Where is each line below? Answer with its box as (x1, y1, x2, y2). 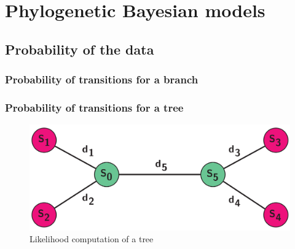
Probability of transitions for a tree (5, 99, 184, 115)
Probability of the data (5, 39, 154, 58)
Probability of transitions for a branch (5, 72, 199, 87)
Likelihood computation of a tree (29, 232, 154, 245)
